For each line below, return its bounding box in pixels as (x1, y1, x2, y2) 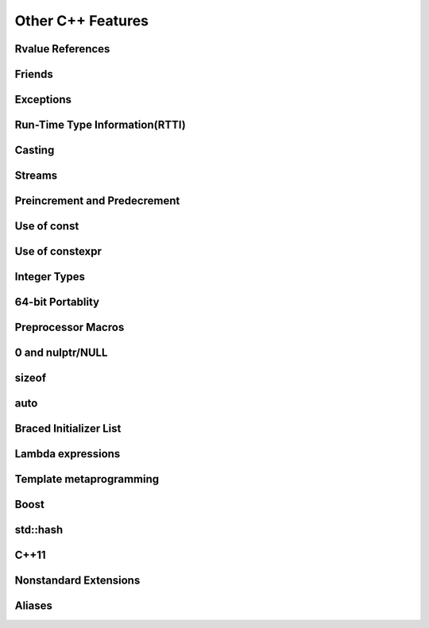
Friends (14, 67, 53, 81)
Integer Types (14, 270, 86, 283)
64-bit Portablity (14, 295, 99, 309)
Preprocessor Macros (14, 321, 125, 334)
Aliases (14, 599, 53, 613)
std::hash (14, 523, 64, 537)
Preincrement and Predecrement (14, 195, 180, 208)
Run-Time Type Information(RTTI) (14, 118, 187, 132)
